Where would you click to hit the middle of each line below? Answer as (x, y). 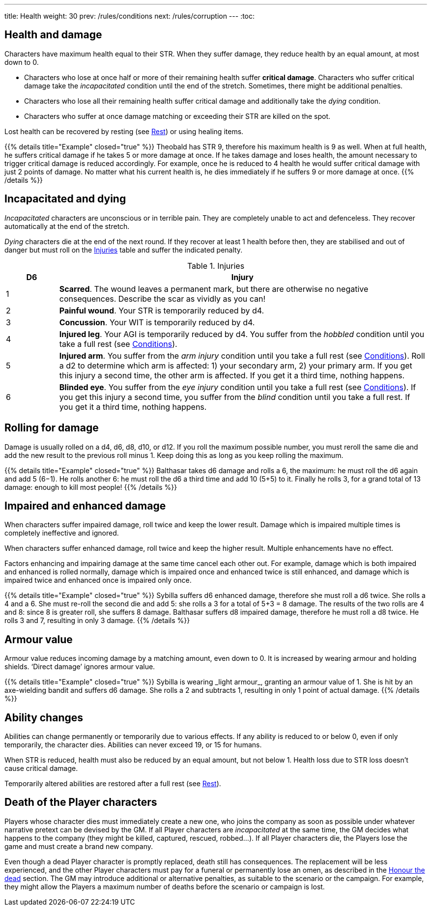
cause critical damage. (41, 768)
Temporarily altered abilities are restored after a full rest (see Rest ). (113, 784)
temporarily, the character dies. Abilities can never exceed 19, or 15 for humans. (133, 745)
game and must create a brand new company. (79, 846)
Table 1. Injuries (216, 266)
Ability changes (44, 717)
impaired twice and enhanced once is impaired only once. (98, 580)
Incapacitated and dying (65, 199)
